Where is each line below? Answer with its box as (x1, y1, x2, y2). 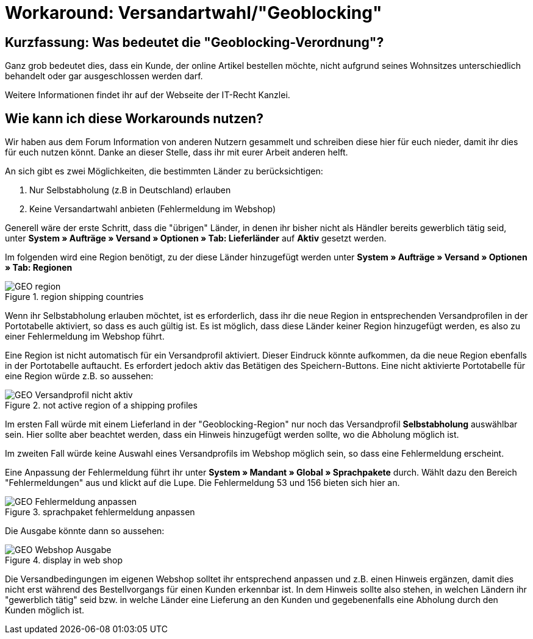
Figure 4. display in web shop (5, 555, 123, 566)
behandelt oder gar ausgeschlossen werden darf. (5, 71, 203, 82)
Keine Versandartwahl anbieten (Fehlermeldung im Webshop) (29, 204, 276, 215)
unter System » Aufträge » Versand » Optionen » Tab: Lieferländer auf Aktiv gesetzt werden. (5, 233, 387, 244)
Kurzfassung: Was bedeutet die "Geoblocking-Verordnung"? (5, 34, 384, 50)
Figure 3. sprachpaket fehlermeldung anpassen (5, 507, 195, 518)
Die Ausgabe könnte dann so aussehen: (5, 526, 165, 537)
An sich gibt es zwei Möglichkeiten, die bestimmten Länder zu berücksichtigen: (5, 166, 323, 177)
